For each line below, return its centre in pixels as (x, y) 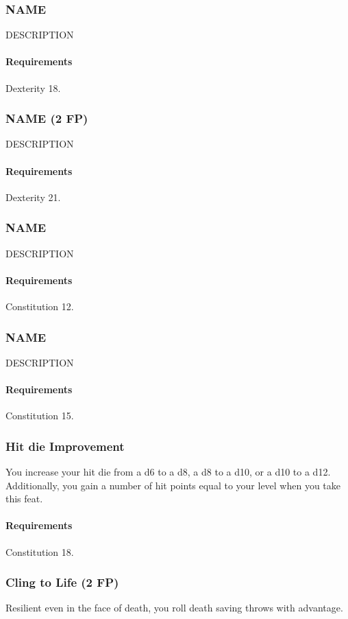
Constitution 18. (40, 551)
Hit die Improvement (65, 446)
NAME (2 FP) (47, 118)
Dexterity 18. (33, 87)
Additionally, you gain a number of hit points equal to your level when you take (173, 485)
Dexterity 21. (33, 197)
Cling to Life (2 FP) (62, 582)
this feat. (24, 499)
